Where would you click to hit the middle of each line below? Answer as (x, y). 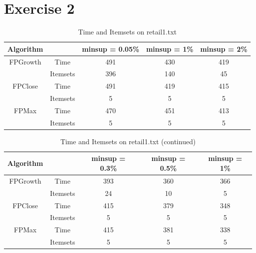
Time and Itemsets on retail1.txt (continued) (128, 141)
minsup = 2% (224, 48)
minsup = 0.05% (111, 48)
